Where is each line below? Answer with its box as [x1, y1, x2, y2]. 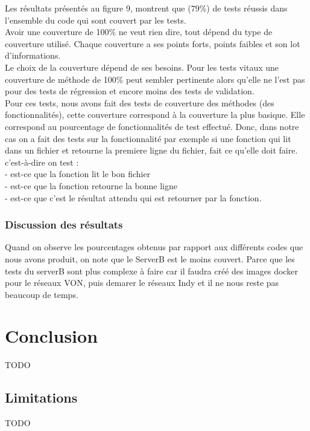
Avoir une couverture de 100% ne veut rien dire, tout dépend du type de [5, 25, 273, 38]
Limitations [5, 388, 78, 407]
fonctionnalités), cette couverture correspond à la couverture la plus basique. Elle [5, 108, 305, 121]
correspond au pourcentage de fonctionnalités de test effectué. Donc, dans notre [5, 120, 299, 132]
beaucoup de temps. [5, 288, 78, 300]
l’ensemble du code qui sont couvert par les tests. [5, 13, 186, 26]
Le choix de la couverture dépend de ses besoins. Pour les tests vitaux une [5, 60, 279, 73]
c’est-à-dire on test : [5, 155, 79, 168]
